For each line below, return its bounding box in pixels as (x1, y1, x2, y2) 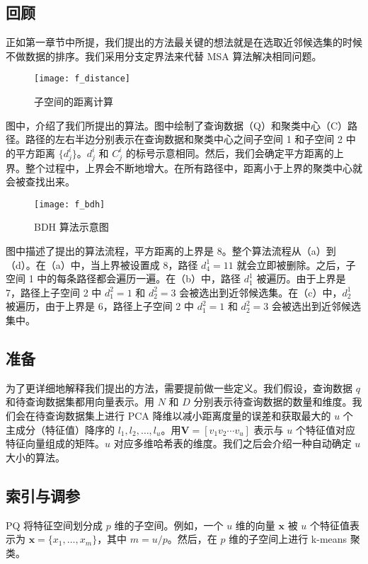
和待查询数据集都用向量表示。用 (6, 394, 154, 409)
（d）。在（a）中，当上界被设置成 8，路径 (6, 257, 198, 272)
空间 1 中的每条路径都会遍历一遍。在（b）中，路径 (6, 271, 241, 286)
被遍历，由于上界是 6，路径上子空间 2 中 (6, 299, 194, 313)
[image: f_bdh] (34, 199, 105, 209)
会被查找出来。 (6, 174, 75, 189)
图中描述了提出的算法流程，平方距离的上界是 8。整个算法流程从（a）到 (6, 243, 336, 258)
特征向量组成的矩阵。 (6, 436, 105, 451)
